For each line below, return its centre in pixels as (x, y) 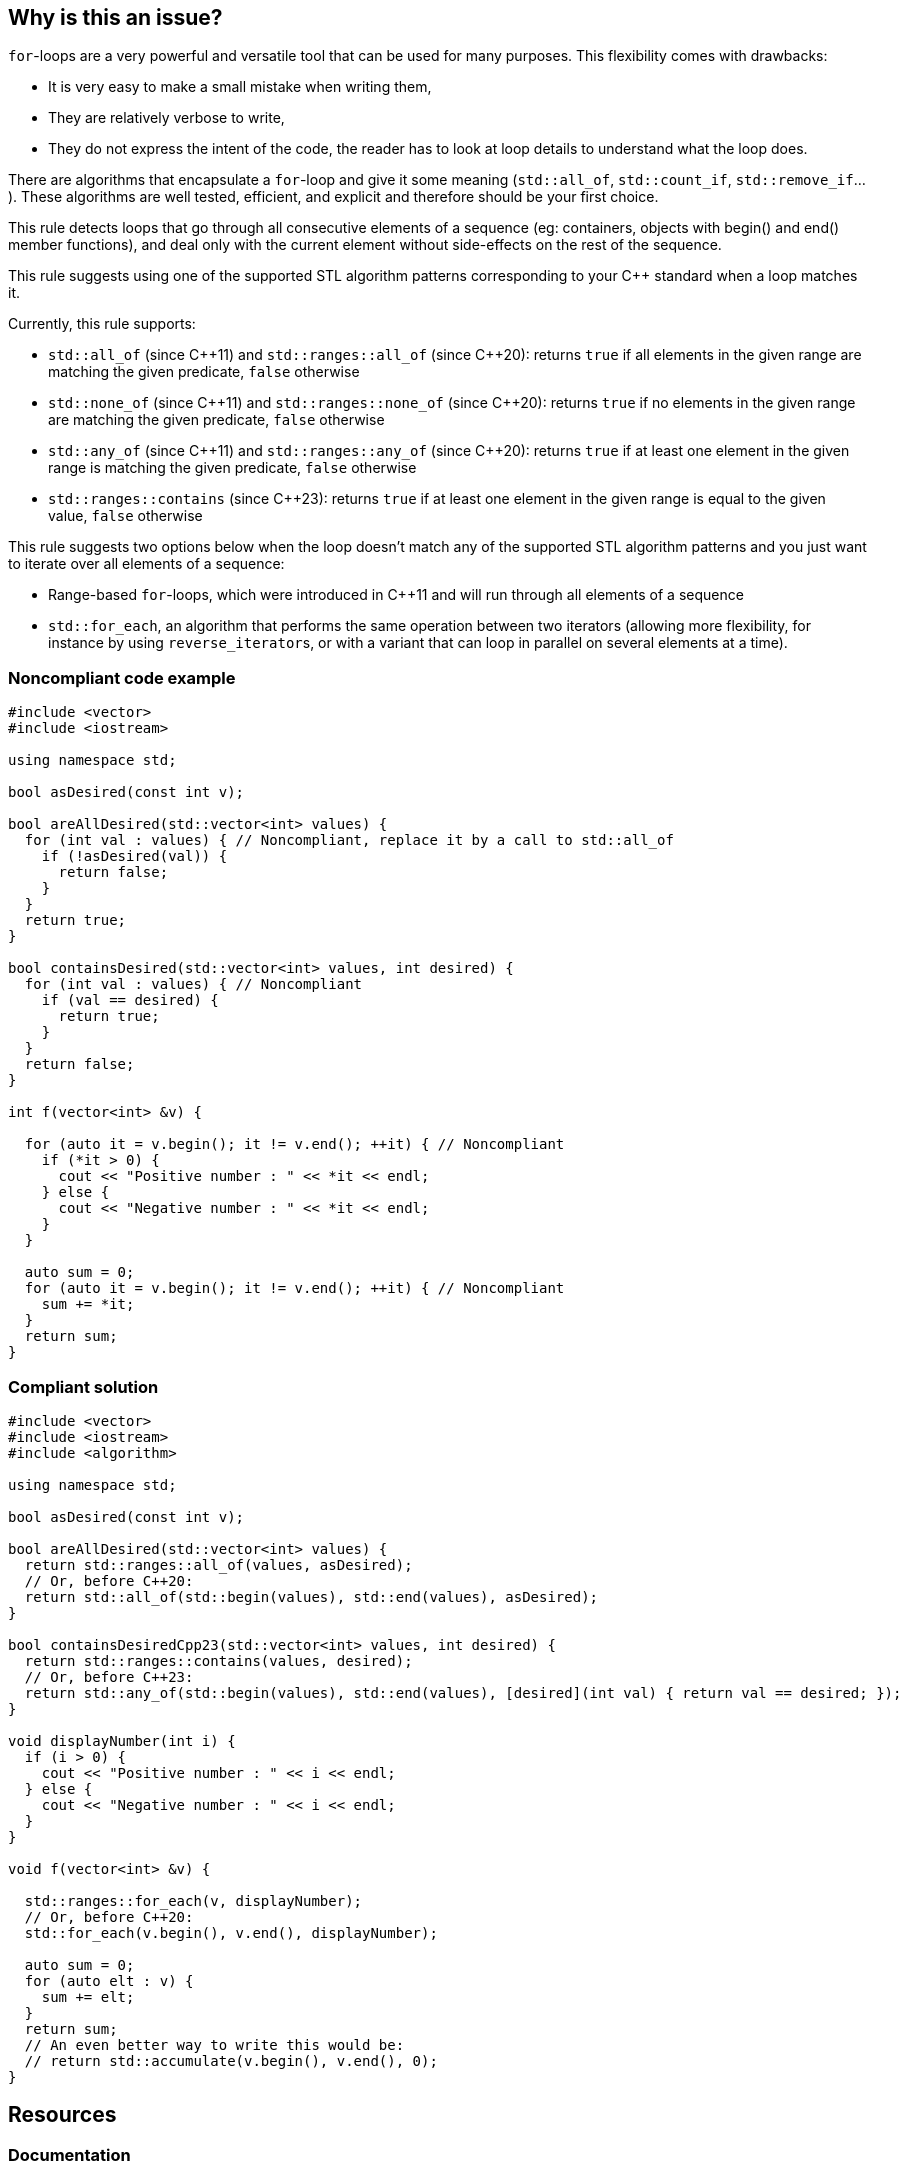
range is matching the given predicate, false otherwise (232, 468)
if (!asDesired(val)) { (134, 856)
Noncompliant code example (122, 677)
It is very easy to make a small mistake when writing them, (240, 87)
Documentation (69, 2154)
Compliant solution (83, 1386)
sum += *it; (88, 1304)
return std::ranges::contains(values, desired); (218, 1660)
